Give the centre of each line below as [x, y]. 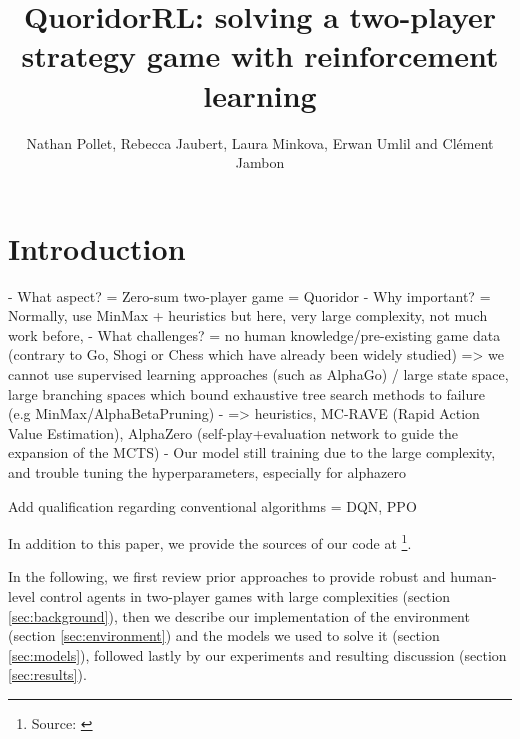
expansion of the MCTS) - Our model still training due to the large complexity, [252, 452]
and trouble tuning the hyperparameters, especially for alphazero [207, 471]
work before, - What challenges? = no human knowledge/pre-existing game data [254, 334]
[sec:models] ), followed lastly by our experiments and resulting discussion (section [257, 654]
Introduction [97, 247]
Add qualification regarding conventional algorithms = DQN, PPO [212, 505]
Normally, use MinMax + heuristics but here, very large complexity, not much [248, 315]
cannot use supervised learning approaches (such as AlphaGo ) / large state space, [258, 374]
